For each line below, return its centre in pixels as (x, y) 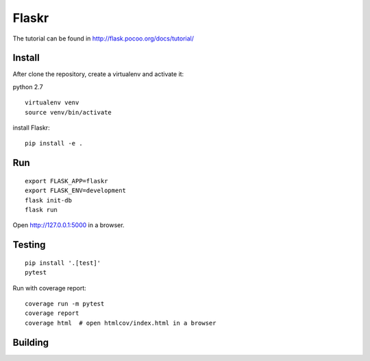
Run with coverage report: (50, 288)
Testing (29, 245)
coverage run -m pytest (65, 303)
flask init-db (48, 200)
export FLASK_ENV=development (76, 191)
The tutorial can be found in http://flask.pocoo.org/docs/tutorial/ (103, 38)
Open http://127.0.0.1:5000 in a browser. (69, 225)
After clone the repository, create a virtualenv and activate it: (98, 74)
